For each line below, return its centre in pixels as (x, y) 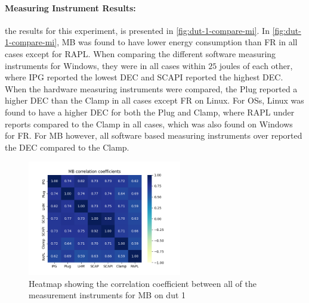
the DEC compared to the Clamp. (67, 147)
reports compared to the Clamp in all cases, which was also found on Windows (149, 124)
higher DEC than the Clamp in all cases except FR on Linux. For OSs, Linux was (154, 100)
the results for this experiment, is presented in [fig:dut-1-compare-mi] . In (137, 30)
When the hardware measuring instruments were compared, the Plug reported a (151, 88)
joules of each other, (256, 65)
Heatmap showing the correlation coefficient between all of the (143, 283)
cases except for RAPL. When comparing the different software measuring (140, 53)
